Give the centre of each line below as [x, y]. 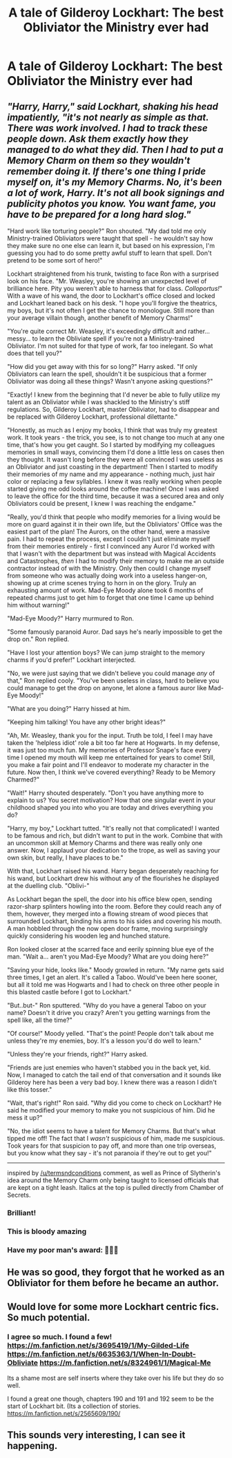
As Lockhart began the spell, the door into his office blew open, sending [110, 899]
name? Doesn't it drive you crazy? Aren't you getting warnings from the [109, 1013]
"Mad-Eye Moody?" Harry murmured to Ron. [71, 618]
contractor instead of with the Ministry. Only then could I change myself [109, 568]
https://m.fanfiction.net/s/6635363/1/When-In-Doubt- [101, 1354]
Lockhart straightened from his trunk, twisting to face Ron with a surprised [113, 274]
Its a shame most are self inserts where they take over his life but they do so [116, 1378]
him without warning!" [39, 605]
